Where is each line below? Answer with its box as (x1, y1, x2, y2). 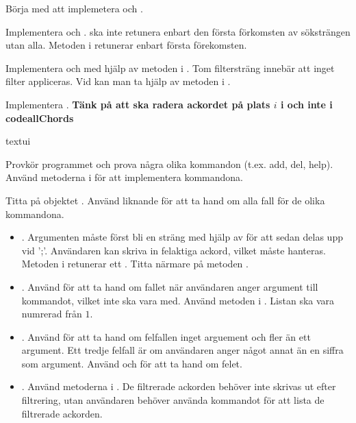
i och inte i (281, 97, 333, 111)
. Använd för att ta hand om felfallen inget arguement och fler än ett (21, 329, 311, 343)
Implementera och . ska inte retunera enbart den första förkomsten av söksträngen (5, 24, 351, 38)
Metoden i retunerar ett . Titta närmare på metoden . (21, 256, 249, 271)
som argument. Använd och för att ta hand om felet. (21, 356, 242, 370)
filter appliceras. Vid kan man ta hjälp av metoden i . (5, 74, 231, 88)
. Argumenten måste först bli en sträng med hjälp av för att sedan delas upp (21, 230, 343, 244)
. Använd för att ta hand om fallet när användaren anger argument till (21, 279, 318, 293)
